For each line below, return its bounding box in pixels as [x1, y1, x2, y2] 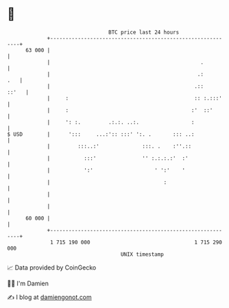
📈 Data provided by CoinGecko [7, 263, 97, 272]
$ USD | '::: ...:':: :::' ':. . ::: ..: [7, 130, 195, 138]
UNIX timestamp [120, 250, 165, 258]
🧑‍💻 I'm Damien [7, 279, 49, 287]
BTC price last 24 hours [108, 29, 180, 36]
